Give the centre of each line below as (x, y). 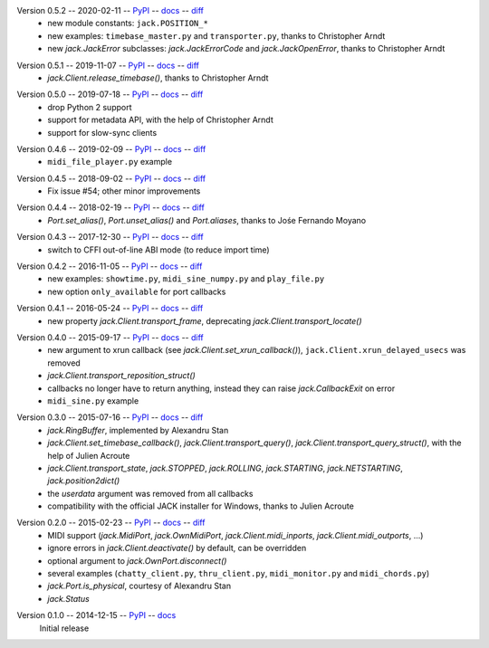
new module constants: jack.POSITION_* (128, 24)
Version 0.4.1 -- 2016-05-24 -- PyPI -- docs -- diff (110, 309)
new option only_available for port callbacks (137, 291)
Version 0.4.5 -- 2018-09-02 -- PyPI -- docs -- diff (111, 178)
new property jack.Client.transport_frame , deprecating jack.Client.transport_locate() (205, 320)
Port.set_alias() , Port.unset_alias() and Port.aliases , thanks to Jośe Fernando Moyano (207, 220)
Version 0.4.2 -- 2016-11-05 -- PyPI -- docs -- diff (110, 266)
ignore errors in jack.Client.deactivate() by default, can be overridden (177, 548)
